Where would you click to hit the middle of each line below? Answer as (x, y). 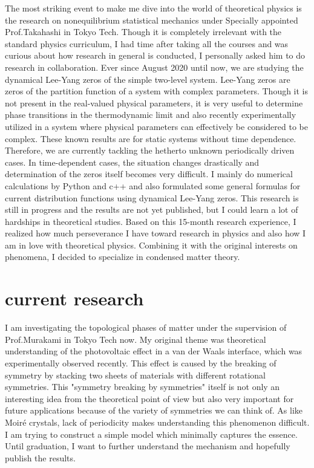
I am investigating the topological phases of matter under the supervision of (146, 327)
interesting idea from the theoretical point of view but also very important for (149, 398)
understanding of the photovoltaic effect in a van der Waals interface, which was (154, 351)
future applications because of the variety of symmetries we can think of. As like (154, 410)
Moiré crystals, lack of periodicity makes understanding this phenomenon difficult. (157, 422)
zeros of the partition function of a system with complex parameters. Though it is (157, 91)
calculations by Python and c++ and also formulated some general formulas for (153, 185)
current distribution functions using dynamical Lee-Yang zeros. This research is (152, 197)
